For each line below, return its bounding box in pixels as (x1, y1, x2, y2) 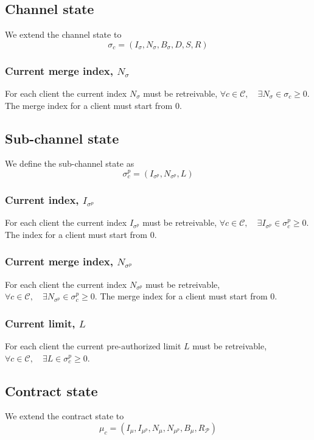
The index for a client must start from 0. (5, 228, 157, 240)
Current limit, (5, 315, 75, 330)
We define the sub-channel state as (5, 157, 134, 170)
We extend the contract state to (5, 410, 124, 422)
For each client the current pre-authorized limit (5, 340, 181, 352)
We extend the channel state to (5, 28, 122, 41)
